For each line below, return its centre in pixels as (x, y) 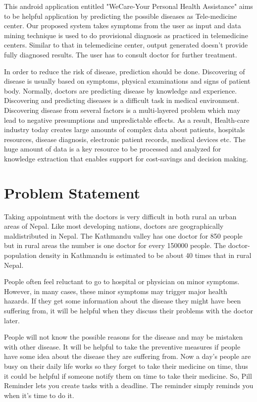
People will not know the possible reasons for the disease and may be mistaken (124, 337)
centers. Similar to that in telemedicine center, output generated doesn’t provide (126, 45)
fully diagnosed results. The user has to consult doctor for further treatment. (121, 54)
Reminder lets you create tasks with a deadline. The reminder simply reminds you (129, 385)
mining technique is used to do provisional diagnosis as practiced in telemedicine (126, 35)
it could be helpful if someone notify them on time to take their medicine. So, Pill (128, 376)
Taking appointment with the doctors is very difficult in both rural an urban (120, 216)
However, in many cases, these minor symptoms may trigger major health (116, 291)
